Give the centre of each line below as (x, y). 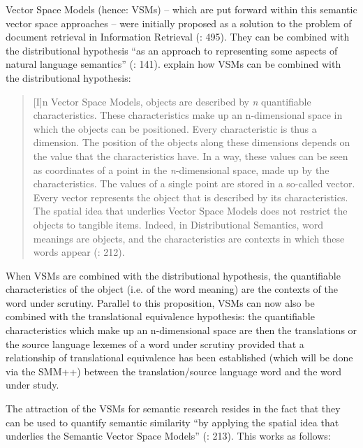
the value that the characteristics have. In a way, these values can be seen (191, 156)
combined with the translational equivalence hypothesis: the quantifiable (160, 316)
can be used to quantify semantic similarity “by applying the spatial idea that (172, 422)
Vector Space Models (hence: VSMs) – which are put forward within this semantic (181, 9)
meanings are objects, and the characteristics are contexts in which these (189, 238)
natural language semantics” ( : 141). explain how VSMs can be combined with (173, 64)
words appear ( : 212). (79, 252)
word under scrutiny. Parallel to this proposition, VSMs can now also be (160, 302)
